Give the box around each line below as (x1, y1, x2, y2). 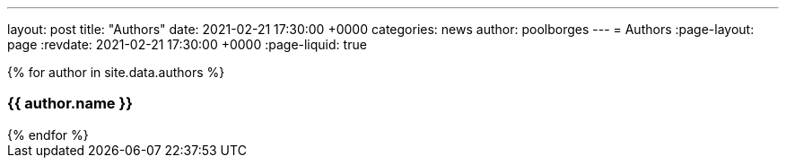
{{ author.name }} (7, 94, 133, 113)
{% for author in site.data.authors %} (7, 65, 225, 80)
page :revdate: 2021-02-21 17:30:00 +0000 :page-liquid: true (7, 37, 367, 52)
